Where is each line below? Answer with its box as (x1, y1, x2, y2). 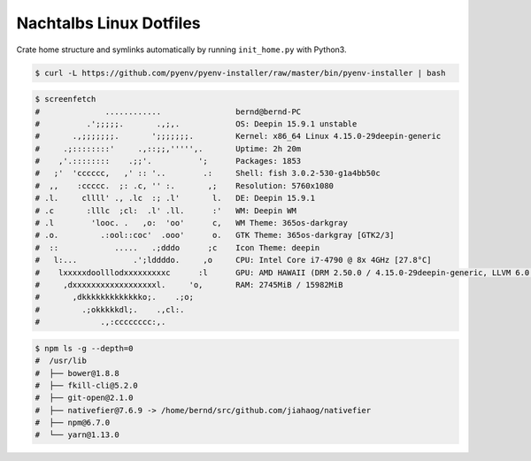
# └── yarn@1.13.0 (35, 430, 119, 440)
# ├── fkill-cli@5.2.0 (35, 380, 139, 390)
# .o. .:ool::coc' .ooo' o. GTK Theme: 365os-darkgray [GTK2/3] (35, 230, 395, 241)
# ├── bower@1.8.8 (35, 368, 119, 378)
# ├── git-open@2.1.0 (35, 393, 134, 403)
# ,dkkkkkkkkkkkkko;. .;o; (35, 292, 195, 303)
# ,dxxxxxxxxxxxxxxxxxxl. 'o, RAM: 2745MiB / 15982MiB (35, 280, 343, 289)
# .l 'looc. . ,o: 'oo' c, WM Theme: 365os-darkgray (35, 218, 349, 228)
